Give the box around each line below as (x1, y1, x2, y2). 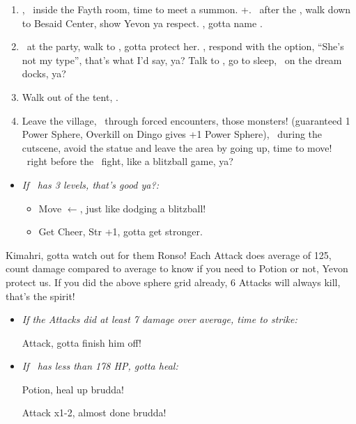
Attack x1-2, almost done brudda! (22, 405, 167, 420)
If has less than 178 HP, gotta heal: (22, 359, 178, 373)
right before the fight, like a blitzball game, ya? (26, 154, 233, 168)
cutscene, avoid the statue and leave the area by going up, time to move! (22, 140, 332, 155)
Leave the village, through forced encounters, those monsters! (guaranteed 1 (22, 113, 350, 127)
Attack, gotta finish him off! (22, 335, 141, 350)
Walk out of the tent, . (22, 89, 118, 104)
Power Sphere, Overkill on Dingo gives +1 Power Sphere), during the (22, 127, 323, 141)
